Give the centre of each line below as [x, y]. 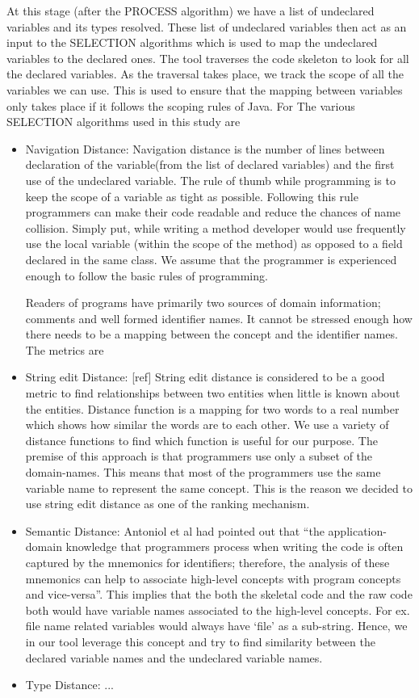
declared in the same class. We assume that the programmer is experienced [211, 259]
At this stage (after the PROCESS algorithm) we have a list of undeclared [191, 11]
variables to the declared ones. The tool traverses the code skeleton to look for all [208, 58]
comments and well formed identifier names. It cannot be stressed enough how [219, 318]
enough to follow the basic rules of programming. [147, 275]
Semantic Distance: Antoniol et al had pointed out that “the [175, 530]
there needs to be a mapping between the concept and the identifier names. [212, 334]
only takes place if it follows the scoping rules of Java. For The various [181, 105]
